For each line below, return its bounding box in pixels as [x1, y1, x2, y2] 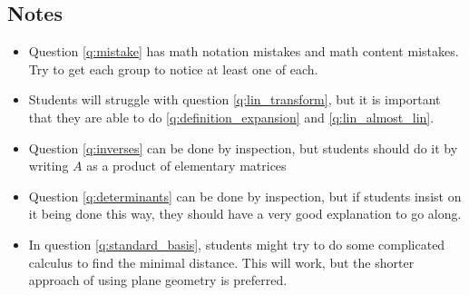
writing [28, 156, 69, 175]
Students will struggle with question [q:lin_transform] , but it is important [28, 90, 441, 109]
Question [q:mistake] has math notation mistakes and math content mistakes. [28, 42, 459, 61]
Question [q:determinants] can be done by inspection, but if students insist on [28, 186, 462, 205]
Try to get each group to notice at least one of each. [28, 59, 318, 78]
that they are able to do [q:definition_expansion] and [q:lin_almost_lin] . [28, 107, 435, 126]
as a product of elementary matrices [86, 156, 287, 175]
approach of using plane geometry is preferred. [28, 270, 288, 290]
